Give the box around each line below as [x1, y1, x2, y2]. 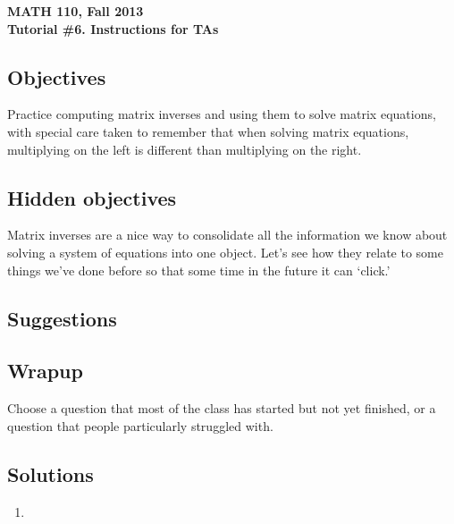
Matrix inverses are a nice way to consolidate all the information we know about [7, 225, 448, 244]
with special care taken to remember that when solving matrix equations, [7, 122, 409, 140]
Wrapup [7, 357, 83, 385]
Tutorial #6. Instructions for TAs [7, 19, 219, 38]
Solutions [7, 460, 94, 487]
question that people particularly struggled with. [7, 416, 273, 435]
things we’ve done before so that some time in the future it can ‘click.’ [7, 260, 391, 279]
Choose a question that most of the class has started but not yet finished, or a [7, 399, 436, 418]
